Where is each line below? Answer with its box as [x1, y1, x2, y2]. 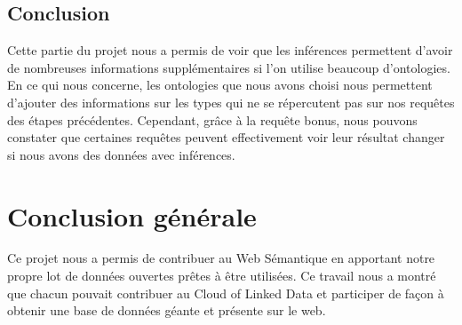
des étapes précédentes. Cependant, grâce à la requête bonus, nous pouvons [7, 110, 418, 129]
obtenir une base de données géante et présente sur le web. [7, 301, 326, 320]
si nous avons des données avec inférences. [7, 145, 235, 163]
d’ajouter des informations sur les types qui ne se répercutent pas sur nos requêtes [7, 92, 455, 111]
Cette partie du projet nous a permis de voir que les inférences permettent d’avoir [7, 41, 453, 59]
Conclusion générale [7, 197, 257, 234]
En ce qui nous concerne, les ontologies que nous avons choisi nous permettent [7, 75, 433, 94]
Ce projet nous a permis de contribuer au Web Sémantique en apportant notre [7, 249, 435, 267]
